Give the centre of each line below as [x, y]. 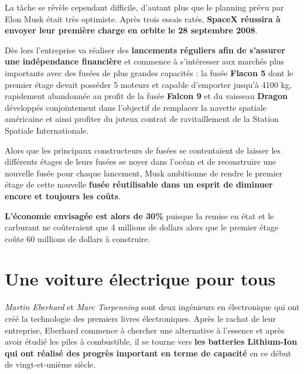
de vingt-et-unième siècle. [50, 364]
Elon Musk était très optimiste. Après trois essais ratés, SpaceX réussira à [143, 18]
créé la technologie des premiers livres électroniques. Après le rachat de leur [141, 318]
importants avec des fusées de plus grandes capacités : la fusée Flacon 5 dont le [149, 72]
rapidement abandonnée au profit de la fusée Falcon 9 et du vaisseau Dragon [146, 96]
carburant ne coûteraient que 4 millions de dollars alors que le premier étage [142, 227]
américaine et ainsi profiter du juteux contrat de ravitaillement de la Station [142, 119]
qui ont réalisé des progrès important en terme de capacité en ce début [148, 353]
